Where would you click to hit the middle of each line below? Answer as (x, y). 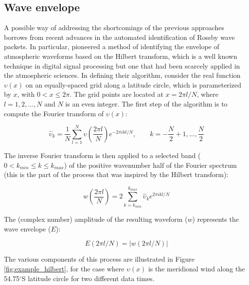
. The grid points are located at (116, 94)
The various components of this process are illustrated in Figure (99, 259)
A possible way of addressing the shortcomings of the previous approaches (114, 27)
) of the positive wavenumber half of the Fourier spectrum (150, 165)
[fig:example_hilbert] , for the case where (64, 268)
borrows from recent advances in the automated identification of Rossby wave (119, 37)
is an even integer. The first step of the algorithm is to (146, 103)
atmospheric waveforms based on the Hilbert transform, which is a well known (121, 56)
